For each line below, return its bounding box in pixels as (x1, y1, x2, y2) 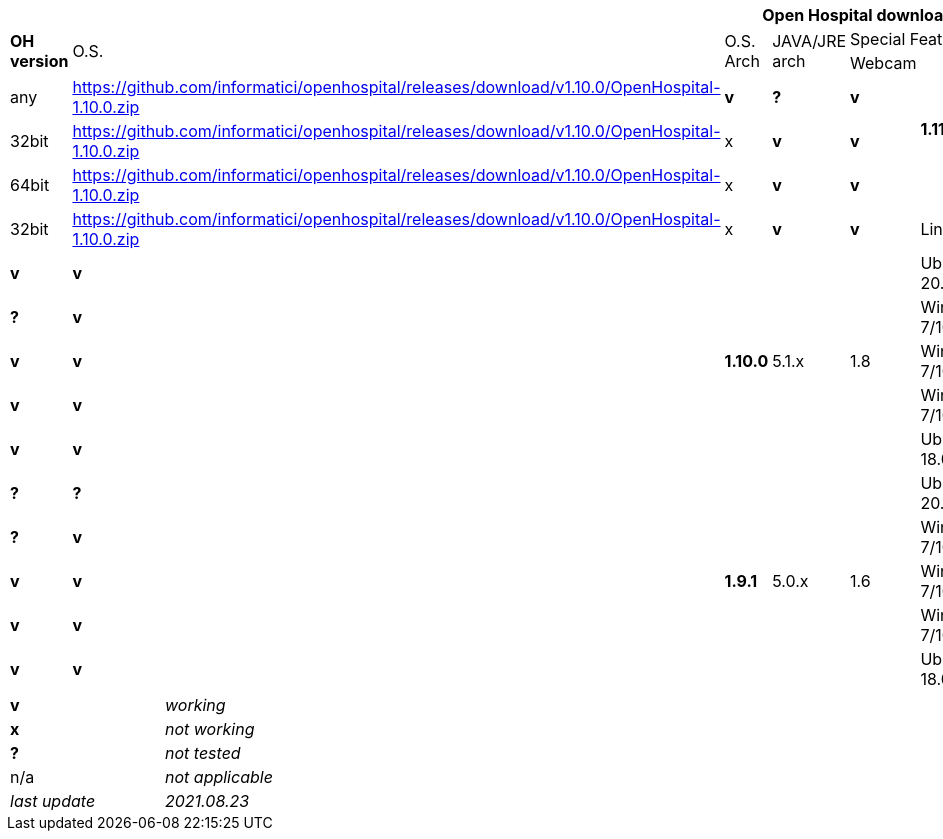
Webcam (850, 53, 917, 73)
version (10, 51, 69, 71)
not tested (165, 743, 241, 763)
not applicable (165, 767, 273, 787)
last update (10, 791, 96, 811)
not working (165, 719, 255, 739)
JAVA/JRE (772, 31, 847, 51)
